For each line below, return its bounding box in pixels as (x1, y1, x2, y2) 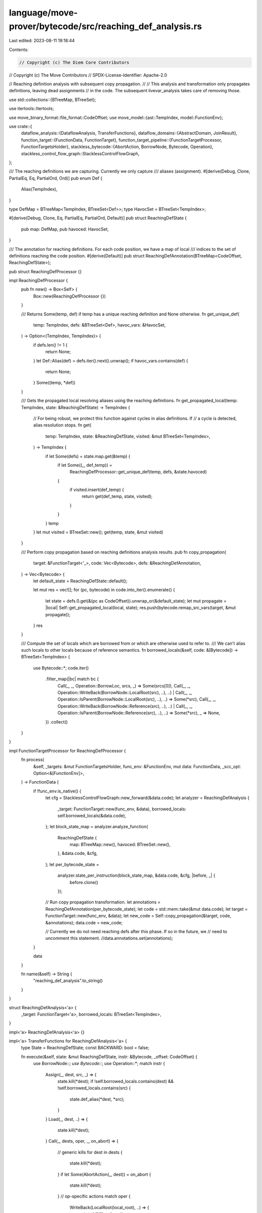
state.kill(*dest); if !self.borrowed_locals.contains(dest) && (57, 1079, 174, 1084)
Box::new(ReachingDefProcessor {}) (33, 293, 106, 299)
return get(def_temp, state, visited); (82, 493, 153, 499)
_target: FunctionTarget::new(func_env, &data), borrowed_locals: (57, 806, 186, 812)
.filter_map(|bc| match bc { (45, 676, 99, 682)
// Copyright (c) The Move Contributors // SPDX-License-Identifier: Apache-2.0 (9, 72, 167, 78)
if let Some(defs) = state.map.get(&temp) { (45, 453, 131, 459)
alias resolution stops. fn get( (33, 422, 92, 428)
